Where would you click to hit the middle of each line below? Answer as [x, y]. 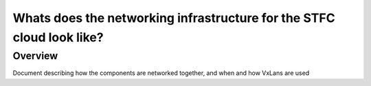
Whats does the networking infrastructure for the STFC [174, 18]
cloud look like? [58, 37]
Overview [35, 56]
